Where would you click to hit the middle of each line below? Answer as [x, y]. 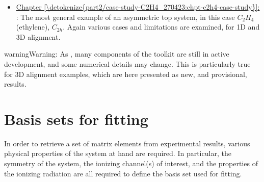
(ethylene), [33, 27]
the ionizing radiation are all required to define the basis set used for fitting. [123, 173]
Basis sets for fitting [76, 119]
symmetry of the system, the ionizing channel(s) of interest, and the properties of [131, 163]
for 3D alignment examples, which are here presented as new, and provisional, [126, 74]
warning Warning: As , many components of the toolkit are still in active [117, 54]
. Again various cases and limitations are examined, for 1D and [161, 27]
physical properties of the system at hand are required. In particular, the [118, 153]
